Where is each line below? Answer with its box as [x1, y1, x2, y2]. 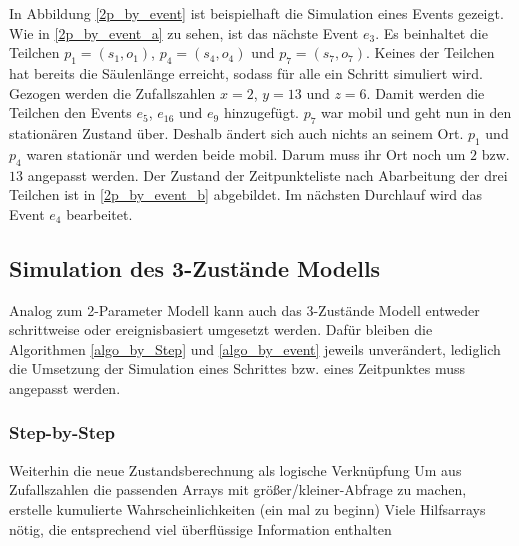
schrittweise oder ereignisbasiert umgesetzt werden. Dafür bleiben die [9, 319, 433, 340]
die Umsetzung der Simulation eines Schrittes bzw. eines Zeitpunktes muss [9, 358, 465, 379]
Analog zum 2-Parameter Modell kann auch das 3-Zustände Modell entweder [9, 299, 480, 320]
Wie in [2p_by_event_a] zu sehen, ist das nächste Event [9, 22, 359, 43]
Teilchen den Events [9, 102, 132, 123]
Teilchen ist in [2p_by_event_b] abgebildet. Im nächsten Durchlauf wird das [9, 184, 483, 205]
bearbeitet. [66, 203, 133, 224]
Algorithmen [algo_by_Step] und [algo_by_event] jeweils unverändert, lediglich [9, 338, 501, 359]
